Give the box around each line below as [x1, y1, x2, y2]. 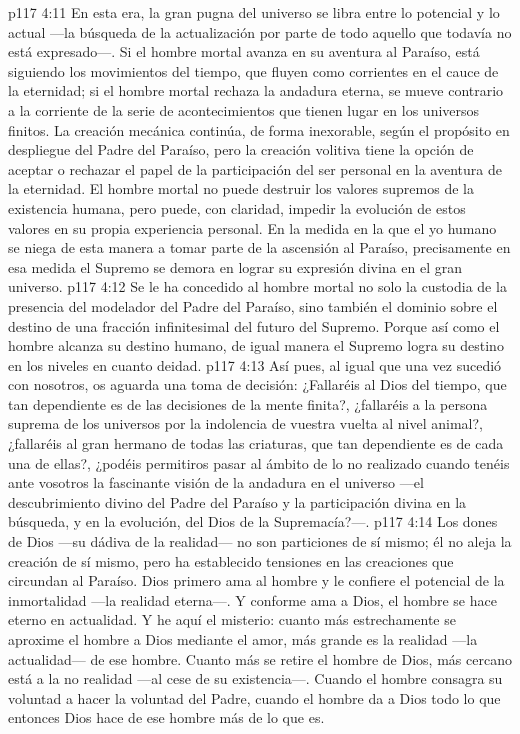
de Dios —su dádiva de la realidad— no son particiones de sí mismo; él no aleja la [8, 531, 512, 552]
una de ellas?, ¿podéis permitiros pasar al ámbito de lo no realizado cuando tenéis [8, 452, 510, 473]
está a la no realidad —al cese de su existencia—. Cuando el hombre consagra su [8, 668, 503, 689]
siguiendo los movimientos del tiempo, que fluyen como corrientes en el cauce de [8, 60, 499, 81]
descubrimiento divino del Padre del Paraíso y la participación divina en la [8, 491, 467, 512]
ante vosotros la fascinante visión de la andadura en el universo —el [8, 472, 424, 493]
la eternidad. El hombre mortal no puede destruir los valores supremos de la [8, 178, 474, 199]
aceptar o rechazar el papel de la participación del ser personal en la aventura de [8, 158, 502, 179]
